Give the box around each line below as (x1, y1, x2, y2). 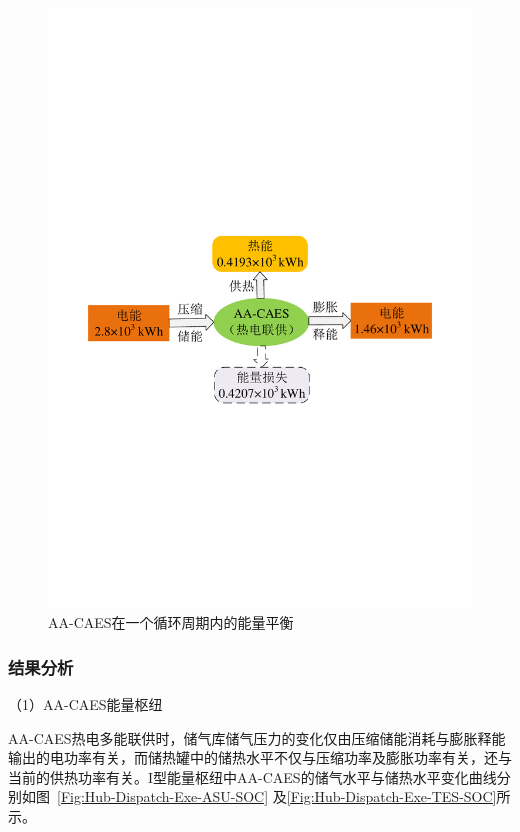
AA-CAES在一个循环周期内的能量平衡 (48, 612, 294, 633)
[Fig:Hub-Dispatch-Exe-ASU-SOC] (57, 786, 269, 807)
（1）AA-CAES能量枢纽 (8, 693, 163, 714)
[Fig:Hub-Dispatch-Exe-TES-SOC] (286, 786, 497, 807)
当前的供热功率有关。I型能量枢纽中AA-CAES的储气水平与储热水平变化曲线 (8, 766, 497, 787)
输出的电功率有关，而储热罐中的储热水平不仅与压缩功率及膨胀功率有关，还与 (8, 747, 512, 768)
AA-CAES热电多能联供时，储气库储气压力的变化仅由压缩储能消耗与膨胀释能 (8, 727, 506, 748)
